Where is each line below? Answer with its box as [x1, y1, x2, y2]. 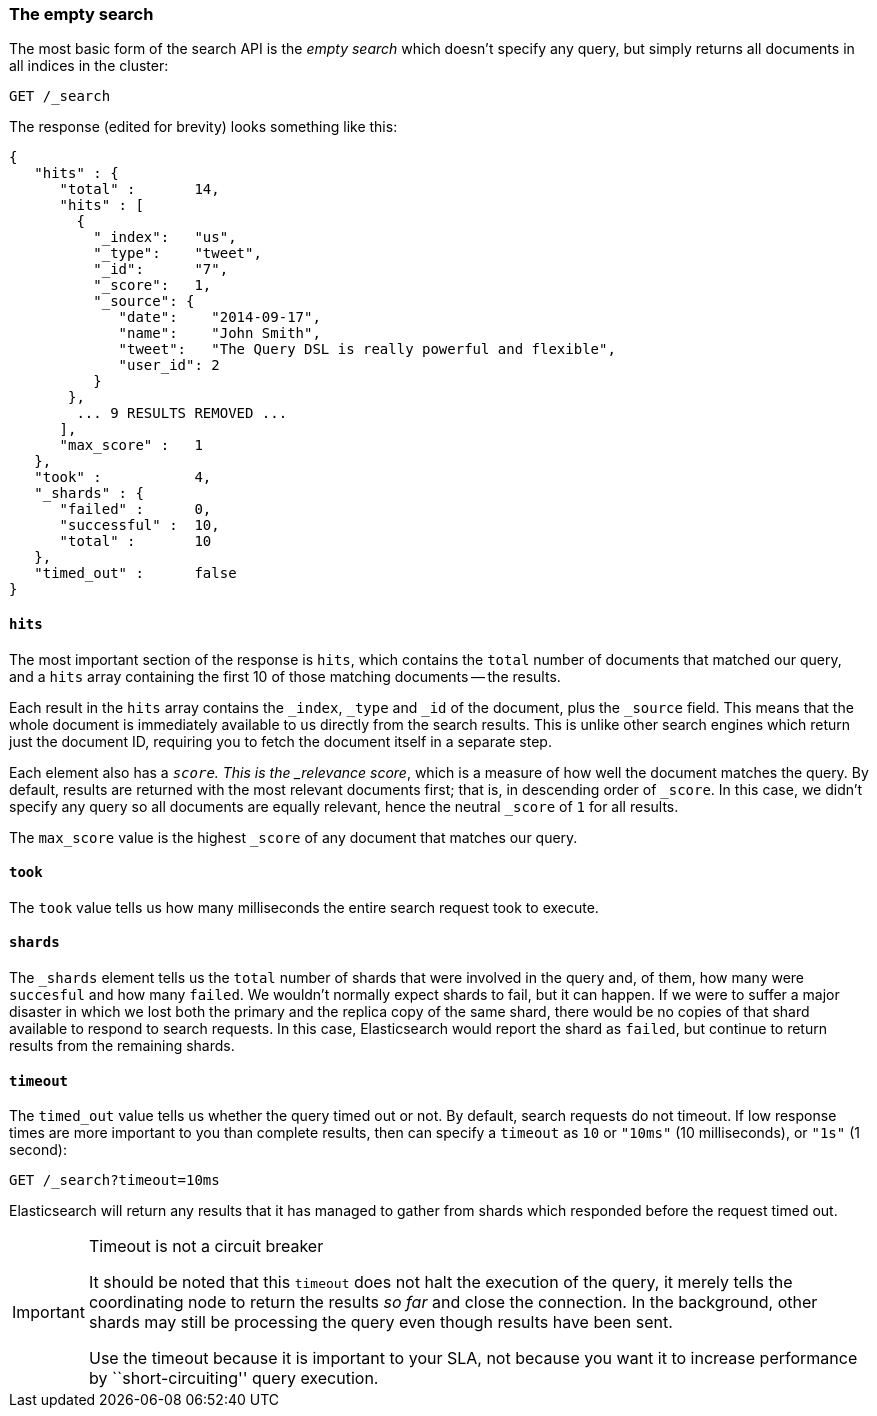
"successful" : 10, [59, 517, 220, 534]
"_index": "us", [93, 229, 237, 246]
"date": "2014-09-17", [118, 309, 321, 326]
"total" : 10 [59, 533, 212, 550]
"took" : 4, [34, 469, 212, 486]
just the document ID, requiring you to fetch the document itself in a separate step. [9, 732, 552, 750]
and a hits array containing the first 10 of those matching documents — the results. [9, 667, 561, 685]
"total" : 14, [59, 181, 220, 198]
